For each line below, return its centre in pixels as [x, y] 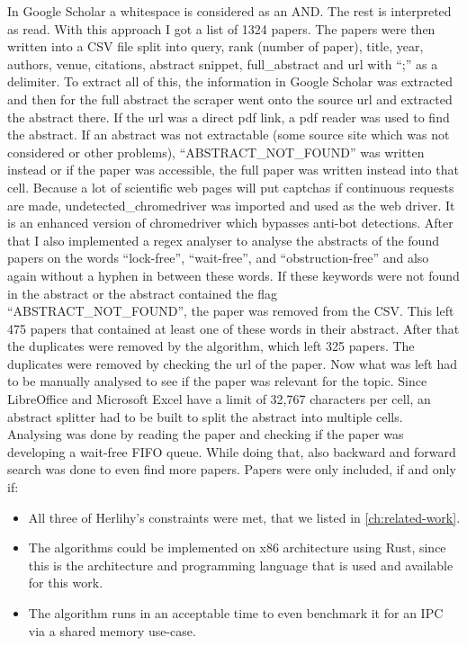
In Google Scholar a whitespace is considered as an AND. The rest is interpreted [229, 11]
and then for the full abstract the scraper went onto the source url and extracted [230, 99]
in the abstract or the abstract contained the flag [143, 293]
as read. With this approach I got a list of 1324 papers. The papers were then [221, 28]
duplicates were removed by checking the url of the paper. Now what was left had [232, 363]
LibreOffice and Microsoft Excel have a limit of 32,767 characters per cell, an [219, 399]
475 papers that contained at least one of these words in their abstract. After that [233, 328]
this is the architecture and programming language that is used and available [241, 565]
